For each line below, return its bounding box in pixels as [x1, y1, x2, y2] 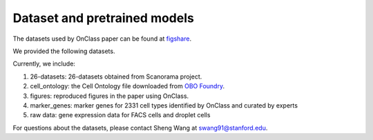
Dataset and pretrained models [12, 10, 195, 26]
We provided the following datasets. [12, 47, 115, 55]
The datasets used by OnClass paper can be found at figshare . [12, 34, 192, 43]
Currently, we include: [12, 59, 76, 68]
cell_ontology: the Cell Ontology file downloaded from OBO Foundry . [30, 82, 224, 90]
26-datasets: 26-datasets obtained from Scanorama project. [30, 72, 202, 81]
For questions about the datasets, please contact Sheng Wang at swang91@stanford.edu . [12, 123, 268, 132]
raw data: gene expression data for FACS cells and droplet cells [30, 111, 211, 119]
